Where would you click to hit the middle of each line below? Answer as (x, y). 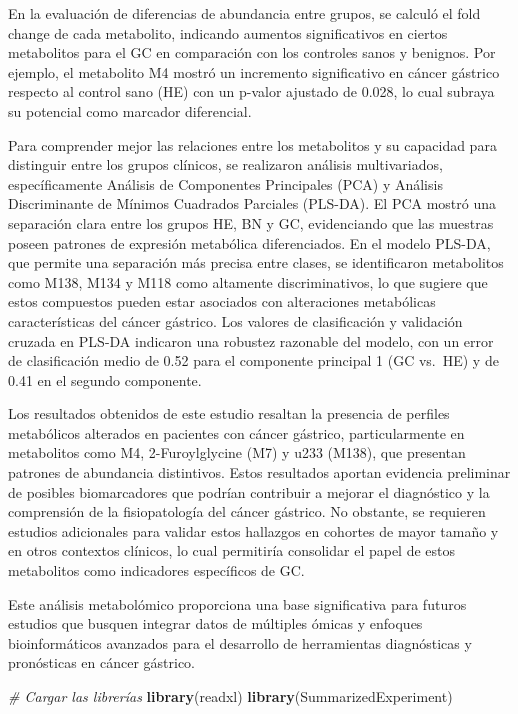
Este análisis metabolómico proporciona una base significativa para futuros (237, 603)
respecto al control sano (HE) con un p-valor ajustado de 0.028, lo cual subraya (251, 91)
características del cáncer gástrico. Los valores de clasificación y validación (235, 320)
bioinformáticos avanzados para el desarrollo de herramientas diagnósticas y (240, 642)
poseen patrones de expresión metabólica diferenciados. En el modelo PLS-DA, (249, 242)
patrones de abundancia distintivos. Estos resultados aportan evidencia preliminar (259, 472)
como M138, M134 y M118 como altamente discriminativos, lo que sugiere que (248, 281)
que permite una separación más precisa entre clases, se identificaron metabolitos (256, 262)
